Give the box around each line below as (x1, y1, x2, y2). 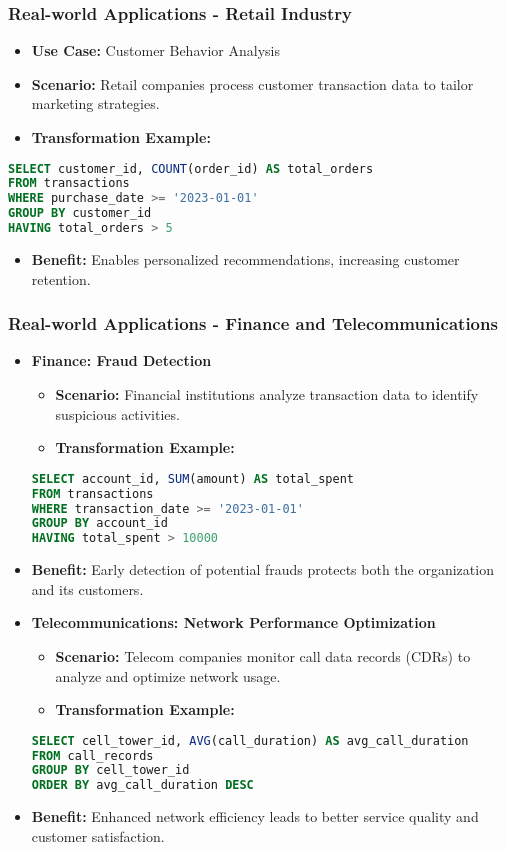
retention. (31, 268, 91, 289)
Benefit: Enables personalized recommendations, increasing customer (31, 248, 460, 269)
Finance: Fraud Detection (31, 350, 212, 371)
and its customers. (31, 578, 144, 599)
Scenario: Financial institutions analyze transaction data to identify (55, 383, 479, 404)
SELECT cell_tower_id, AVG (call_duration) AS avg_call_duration (31, 733, 469, 748)
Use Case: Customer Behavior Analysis (31, 40, 280, 61)
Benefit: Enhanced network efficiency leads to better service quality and (31, 806, 479, 827)
